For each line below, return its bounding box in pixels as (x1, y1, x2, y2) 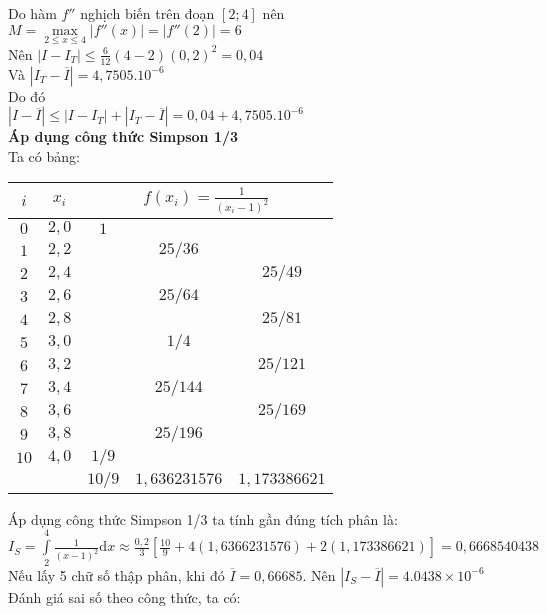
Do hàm (8, 3, 57, 23)
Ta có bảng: (8, 145, 80, 166)
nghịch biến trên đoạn (80, 3, 215, 23)
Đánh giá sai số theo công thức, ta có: (8, 586, 241, 607)
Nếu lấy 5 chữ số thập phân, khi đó (8, 564, 225, 585)
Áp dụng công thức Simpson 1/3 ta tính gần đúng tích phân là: (8, 508, 398, 529)
